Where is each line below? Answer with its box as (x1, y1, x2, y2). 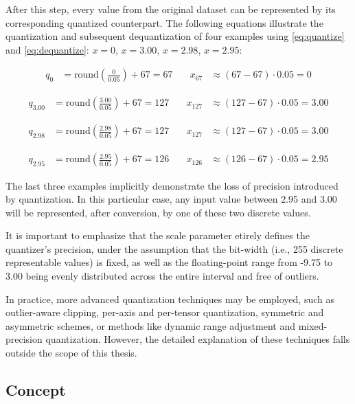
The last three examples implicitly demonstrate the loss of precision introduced (5, 178, 339, 192)
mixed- (298, 318, 328, 333)
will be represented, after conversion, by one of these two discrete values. (5, 205, 311, 219)
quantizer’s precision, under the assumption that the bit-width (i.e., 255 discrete (5, 241, 343, 256)
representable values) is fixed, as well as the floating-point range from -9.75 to (5, 255, 333, 269)
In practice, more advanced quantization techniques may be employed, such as (5, 291, 334, 306)
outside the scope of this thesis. (5, 346, 137, 360)
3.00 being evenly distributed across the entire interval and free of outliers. (5, 269, 319, 283)
